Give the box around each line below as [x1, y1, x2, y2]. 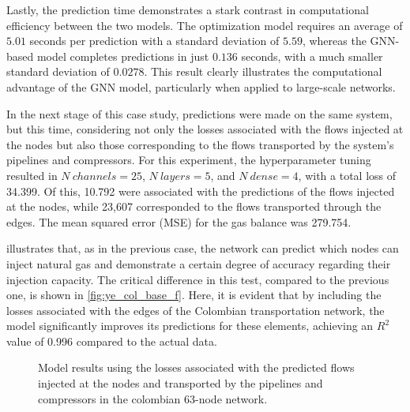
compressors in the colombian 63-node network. [38, 390, 268, 406]
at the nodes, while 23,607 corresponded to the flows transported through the [6, 198, 382, 215]
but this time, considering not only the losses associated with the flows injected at [6, 121, 404, 137]
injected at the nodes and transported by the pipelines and [38, 375, 323, 391]
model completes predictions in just [36, 47, 209, 64]
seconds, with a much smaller [241, 47, 383, 64]
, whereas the [302, 32, 367, 49]
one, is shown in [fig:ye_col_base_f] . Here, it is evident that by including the [6, 287, 382, 303]
